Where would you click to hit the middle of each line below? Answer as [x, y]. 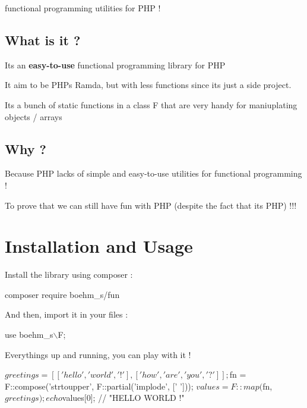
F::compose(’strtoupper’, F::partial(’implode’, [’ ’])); [99, 386]
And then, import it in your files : [67, 314]
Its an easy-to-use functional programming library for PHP [115, 65]
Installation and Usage [99, 246]
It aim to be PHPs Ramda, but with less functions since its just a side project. [148, 85]
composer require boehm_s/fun [62, 294]
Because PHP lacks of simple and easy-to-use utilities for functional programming [153, 173]
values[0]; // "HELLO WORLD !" [123, 398]
